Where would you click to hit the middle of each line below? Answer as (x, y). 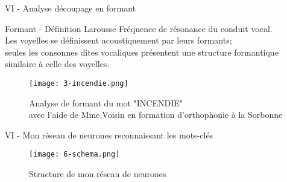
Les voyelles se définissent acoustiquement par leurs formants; (118, 40)
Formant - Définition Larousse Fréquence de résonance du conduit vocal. (139, 28)
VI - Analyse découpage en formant (71, 8)
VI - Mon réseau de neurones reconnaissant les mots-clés (109, 135)
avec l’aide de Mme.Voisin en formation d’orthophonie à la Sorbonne (156, 115)
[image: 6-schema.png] (74, 154)
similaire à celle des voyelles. (57, 64)
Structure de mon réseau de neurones (98, 174)
